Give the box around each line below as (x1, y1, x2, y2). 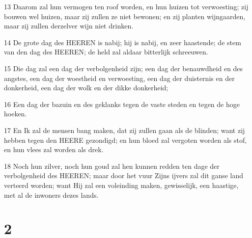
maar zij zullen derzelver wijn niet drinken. (4, 21, 134, 31)
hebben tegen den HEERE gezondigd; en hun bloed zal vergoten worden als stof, (4, 134, 247, 145)
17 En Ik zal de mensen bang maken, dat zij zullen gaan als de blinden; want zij (4, 125, 245, 135)
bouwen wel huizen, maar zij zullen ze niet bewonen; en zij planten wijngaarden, (4, 11, 246, 21)
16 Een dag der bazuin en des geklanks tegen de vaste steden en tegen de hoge (4, 99, 240, 109)
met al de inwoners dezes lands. (4, 189, 99, 200)
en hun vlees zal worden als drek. (4, 144, 104, 155)
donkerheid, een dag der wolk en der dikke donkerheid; (4, 82, 168, 93)
